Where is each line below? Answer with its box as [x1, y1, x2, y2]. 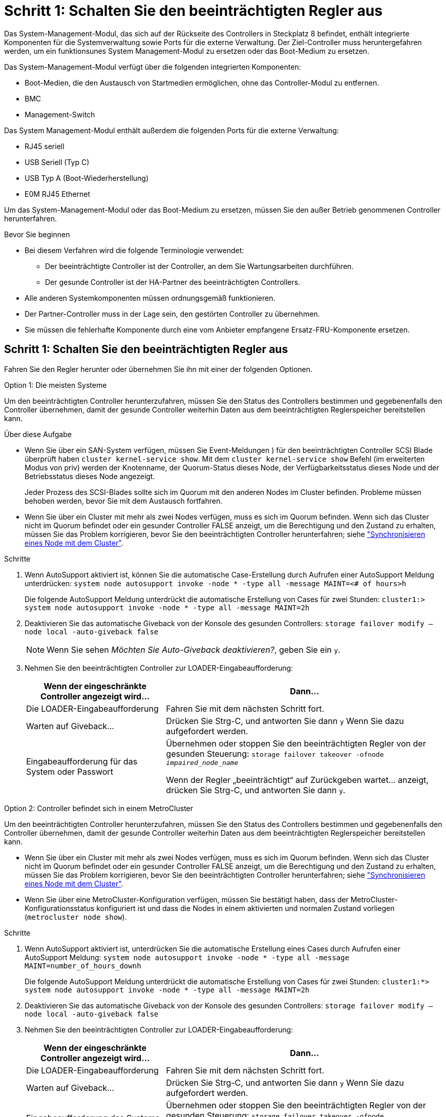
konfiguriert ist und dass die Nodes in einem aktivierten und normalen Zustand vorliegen [96, 903, 395, 913]
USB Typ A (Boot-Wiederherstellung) [25, 173, 149, 182]
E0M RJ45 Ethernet [25, 189, 91, 198]
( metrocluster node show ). [25, 912, 127, 921]
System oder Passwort [26, 767, 113, 777]
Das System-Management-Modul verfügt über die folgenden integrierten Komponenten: [4, 62, 301, 71]
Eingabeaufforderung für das [26, 756, 138, 767]
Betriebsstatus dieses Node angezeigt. [25, 471, 155, 481]
